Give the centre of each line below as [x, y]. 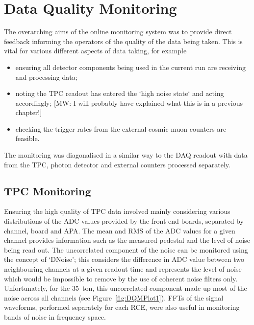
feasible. [27, 138]
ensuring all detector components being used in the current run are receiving [130, 67]
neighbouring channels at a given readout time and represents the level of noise [123, 269]
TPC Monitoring [48, 191]
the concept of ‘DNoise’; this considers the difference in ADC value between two [124, 259]
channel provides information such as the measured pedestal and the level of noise [127, 240]
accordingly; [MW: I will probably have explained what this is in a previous [129, 103]
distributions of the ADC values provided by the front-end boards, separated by [124, 221]
